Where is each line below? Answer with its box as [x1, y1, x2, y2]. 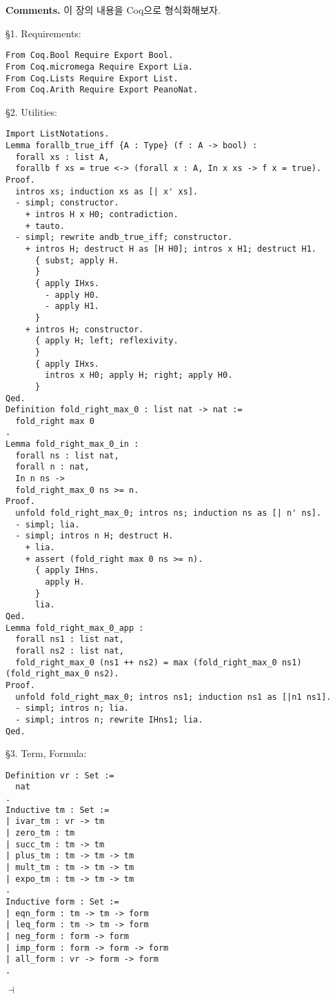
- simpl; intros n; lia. [15, 703, 129, 714]
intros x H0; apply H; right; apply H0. [45, 370, 233, 381]
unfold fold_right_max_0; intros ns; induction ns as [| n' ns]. [15, 508, 322, 518]
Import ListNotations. [6, 129, 110, 139]
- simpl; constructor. [15, 198, 119, 208]
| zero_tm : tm [6, 828, 75, 838]
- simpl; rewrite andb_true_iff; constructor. [15, 232, 233, 243]
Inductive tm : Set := [6, 805, 110, 815]
